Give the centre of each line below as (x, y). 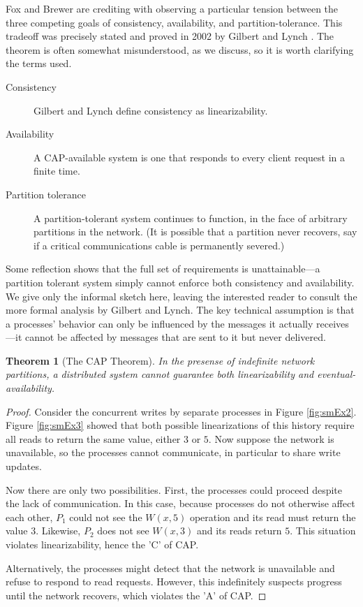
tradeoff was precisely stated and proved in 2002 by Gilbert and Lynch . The (170, 36)
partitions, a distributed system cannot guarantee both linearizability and (160, 374)
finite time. (57, 171)
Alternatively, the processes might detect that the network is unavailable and (170, 568)
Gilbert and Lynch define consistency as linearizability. (151, 110)
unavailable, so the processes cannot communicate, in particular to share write (173, 452)
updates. (24, 466)
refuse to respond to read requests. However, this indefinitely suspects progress (174, 582)
